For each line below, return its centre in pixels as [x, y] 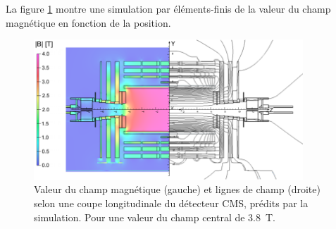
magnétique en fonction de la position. [88, 22]
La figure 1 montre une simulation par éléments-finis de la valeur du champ [168, 8]
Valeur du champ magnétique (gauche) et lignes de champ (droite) [177, 189]
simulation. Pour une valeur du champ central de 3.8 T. [155, 217]
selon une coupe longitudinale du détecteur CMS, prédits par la [171, 203]
